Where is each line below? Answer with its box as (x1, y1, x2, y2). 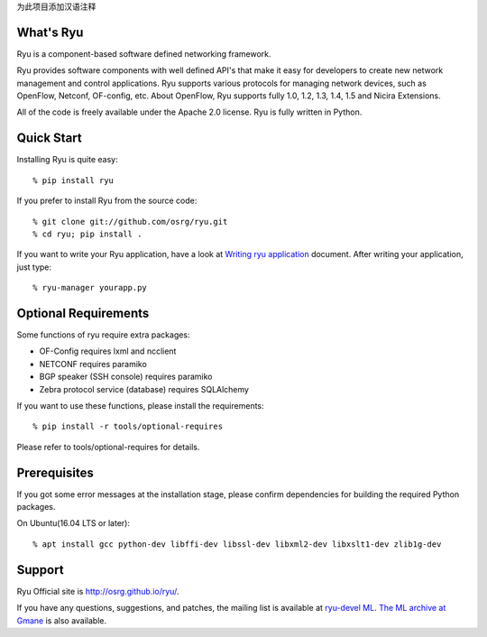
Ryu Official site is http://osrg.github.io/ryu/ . (16, 586, 179, 596)
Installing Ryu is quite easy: (16, 154, 118, 165)
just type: (16, 262, 52, 272)
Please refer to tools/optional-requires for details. (16, 441, 200, 452)
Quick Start (16, 131, 82, 146)
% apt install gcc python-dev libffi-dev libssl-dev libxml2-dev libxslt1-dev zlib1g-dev (32, 539, 442, 549)
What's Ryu (16, 24, 84, 40)
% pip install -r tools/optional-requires (32, 421, 224, 432)
